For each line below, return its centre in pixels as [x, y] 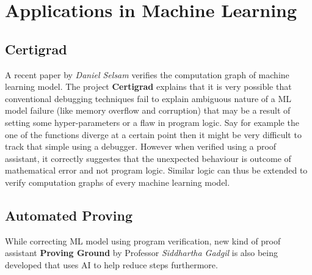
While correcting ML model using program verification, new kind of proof [143, 240]
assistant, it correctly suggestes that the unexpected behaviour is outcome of [148, 158]
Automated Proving [69, 215]
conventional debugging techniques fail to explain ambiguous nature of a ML [148, 98]
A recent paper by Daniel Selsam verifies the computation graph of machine [147, 74]
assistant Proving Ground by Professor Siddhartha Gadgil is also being [141, 253]
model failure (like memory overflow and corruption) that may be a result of [148, 110]
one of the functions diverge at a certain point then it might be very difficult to [153, 134]
